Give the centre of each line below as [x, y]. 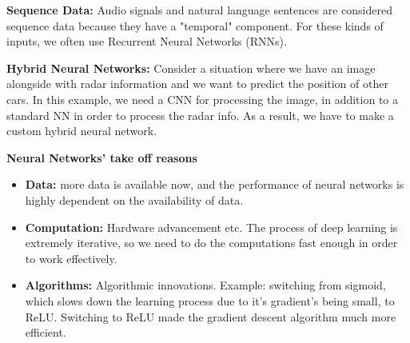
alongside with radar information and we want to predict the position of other [197, 84]
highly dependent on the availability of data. [134, 199]
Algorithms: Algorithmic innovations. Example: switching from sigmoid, [205, 285]
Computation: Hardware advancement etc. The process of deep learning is [211, 227]
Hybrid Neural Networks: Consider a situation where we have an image [191, 68]
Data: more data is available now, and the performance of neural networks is [215, 184]
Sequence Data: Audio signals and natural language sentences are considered [199, 10]
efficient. [46, 332]
